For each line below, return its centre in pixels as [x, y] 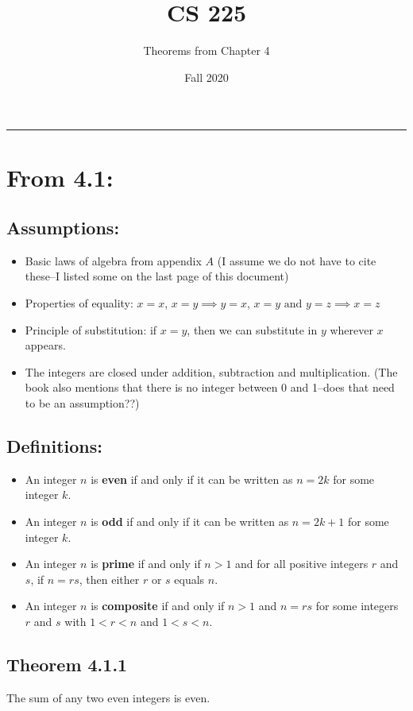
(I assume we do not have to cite [297, 260]
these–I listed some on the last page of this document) [157, 276]
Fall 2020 [206, 77]
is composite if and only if [158, 606]
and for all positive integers [302, 564]
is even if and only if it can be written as [192, 479]
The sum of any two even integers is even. [108, 697]
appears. [45, 345]
